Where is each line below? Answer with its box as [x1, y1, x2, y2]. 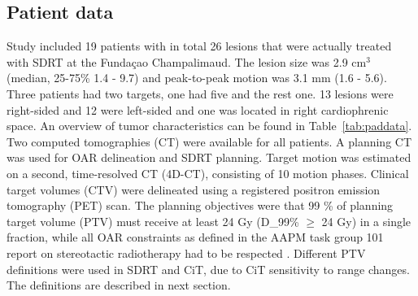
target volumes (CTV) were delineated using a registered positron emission [7, 181, 381, 198]
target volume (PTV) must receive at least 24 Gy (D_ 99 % [7, 212, 299, 229]
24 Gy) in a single [321, 212, 411, 229]
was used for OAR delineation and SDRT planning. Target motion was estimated [7, 149, 411, 166]
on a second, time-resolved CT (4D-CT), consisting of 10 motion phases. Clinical [7, 164, 409, 181]
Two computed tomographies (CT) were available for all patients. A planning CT [7, 133, 412, 150]
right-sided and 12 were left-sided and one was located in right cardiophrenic [7, 101, 389, 118]
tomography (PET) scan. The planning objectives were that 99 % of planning [7, 197, 394, 214]
